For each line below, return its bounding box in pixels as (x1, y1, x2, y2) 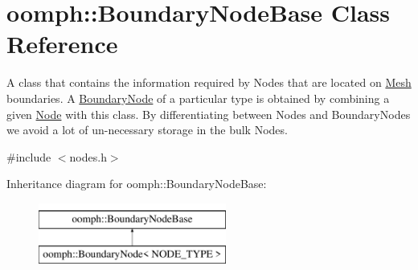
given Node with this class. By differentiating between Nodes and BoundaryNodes (6, 105, 411, 122)
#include (6, 148, 51, 165)
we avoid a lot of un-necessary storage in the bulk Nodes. (6, 121, 288, 138)
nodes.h (69, 148, 107, 165)
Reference (6, 27, 118, 60)
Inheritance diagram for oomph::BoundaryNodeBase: (6, 175, 267, 192)
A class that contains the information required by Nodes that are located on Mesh (6, 74, 412, 91)
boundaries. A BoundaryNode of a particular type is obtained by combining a (6, 89, 390, 106)
